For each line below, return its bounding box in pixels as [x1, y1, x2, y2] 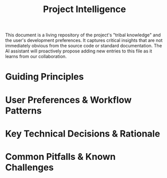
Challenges [5, 161, 54, 173]
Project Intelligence [43, 4, 126, 15]
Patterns [5, 105, 42, 116]
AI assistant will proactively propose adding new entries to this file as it [5, 48, 152, 54]
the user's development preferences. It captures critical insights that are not [5, 37, 163, 43]
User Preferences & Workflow [5, 94, 132, 105]
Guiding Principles [5, 71, 84, 83]
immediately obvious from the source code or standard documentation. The [5, 43, 162, 49]
